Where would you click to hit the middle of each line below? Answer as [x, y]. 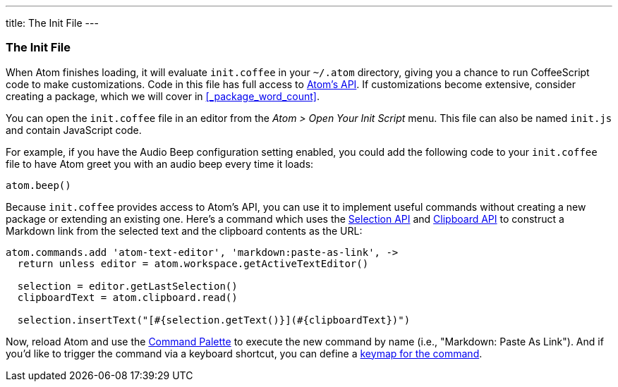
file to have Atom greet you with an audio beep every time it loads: [160, 164]
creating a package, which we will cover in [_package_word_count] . [163, 96]
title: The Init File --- [52, 23]
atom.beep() [38, 185]
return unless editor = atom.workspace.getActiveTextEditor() [193, 263]
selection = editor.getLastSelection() [127, 286]
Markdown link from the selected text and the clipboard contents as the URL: [184, 231]
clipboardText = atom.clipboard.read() [127, 297]
